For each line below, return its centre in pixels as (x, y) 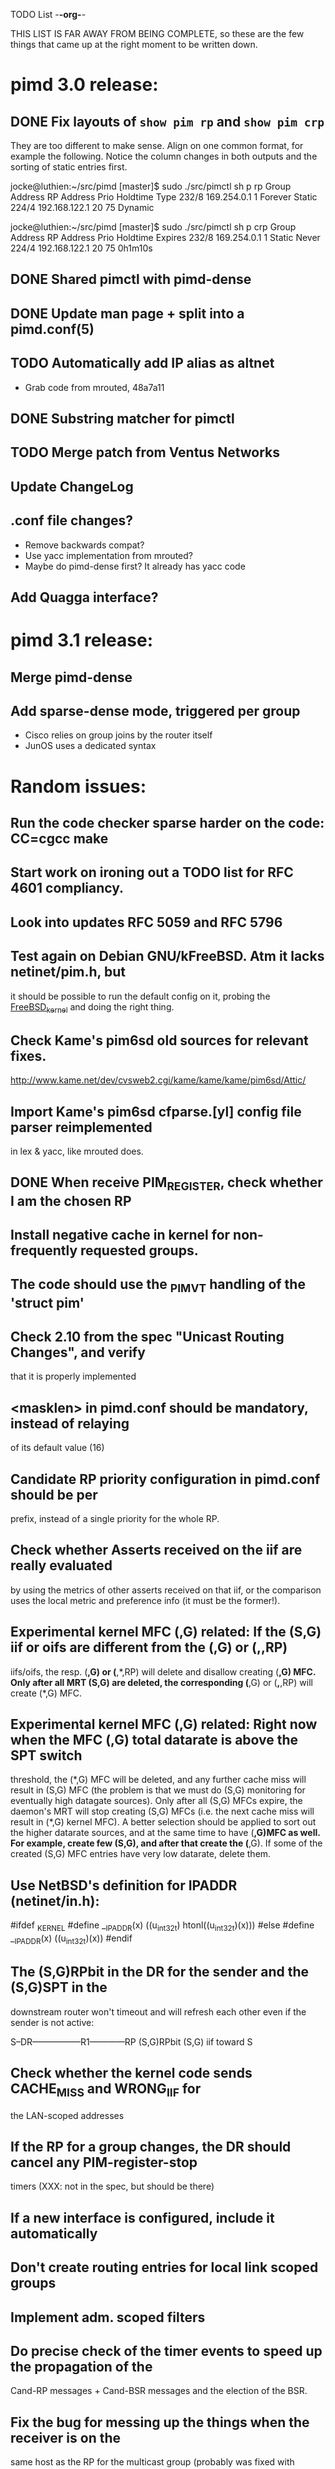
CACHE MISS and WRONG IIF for (106, 2090)
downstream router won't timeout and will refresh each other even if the (158, 2011)
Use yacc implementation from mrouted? (108, 555)
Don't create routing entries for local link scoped (164, 2267)
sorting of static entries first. (69, 167)
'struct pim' (47, 1302)
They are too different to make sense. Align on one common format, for (157, 145)
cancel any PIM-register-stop (104, 2162)
